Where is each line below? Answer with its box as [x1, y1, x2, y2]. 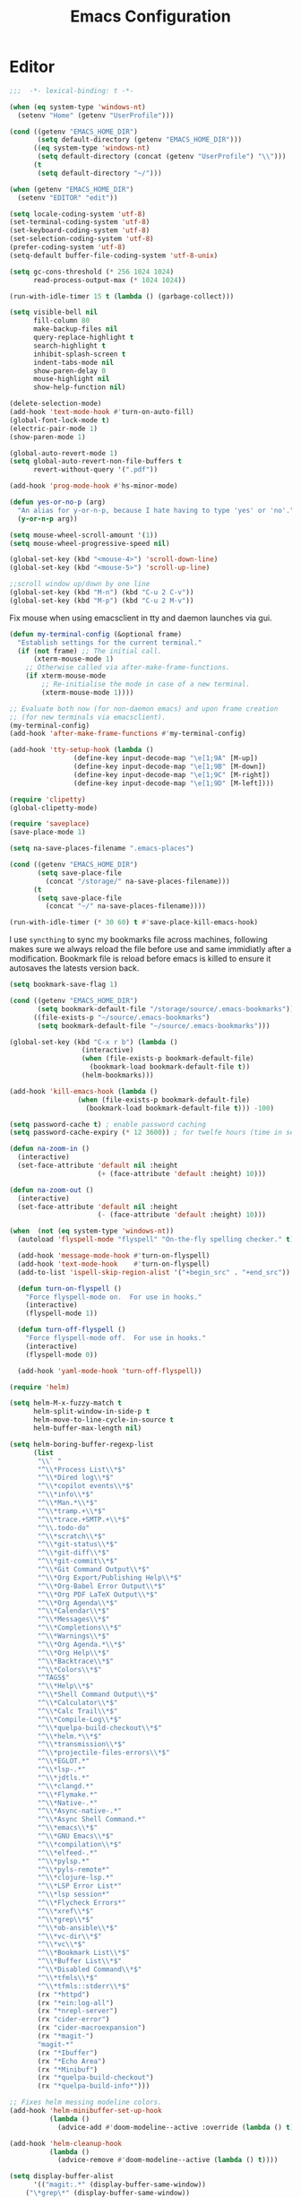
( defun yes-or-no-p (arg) [9, 498, 106, 507]
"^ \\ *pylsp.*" [37, 1856, 90, 1865]
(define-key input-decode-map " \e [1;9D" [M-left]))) [73, 778, 275, 788]
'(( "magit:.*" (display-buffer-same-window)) [32, 2180, 206, 2189]
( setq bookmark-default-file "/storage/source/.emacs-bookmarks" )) [37, 1004, 295, 1014]
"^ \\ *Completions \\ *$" [37, 1623, 123, 1632]
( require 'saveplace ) [9, 819, 90, 828]
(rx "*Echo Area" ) [37, 2056, 106, 2065]
